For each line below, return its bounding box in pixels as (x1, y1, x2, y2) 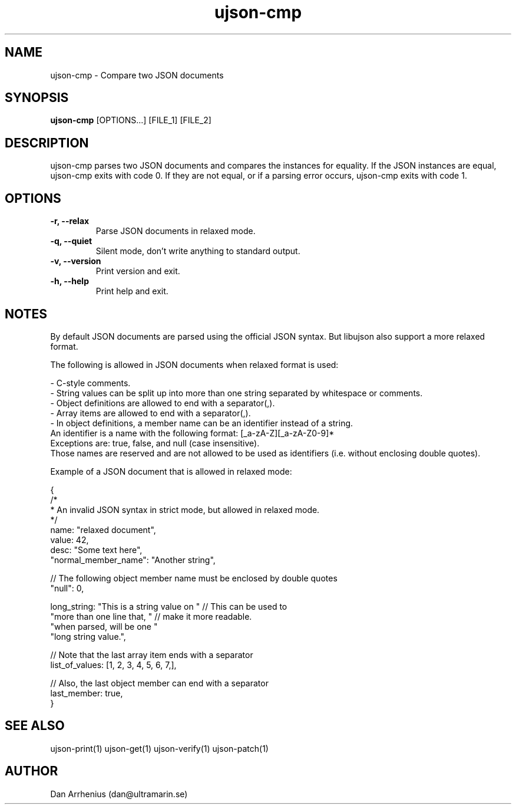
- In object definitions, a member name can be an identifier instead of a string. (50, 417, 353, 428)
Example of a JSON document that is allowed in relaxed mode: (50, 466, 292, 476)
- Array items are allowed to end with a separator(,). (50, 407, 251, 418)
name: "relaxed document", (50, 524, 156, 535)
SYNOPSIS (5, 90, 69, 106)
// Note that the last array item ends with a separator (50, 649, 253, 660)
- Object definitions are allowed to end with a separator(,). (50, 397, 275, 408)
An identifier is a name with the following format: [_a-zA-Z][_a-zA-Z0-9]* (50, 427, 335, 438)
